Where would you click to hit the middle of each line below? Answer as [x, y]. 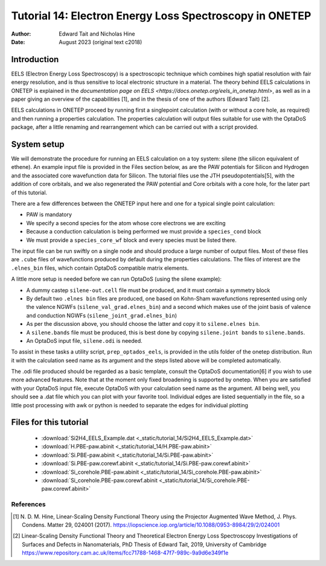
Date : [18, 42]
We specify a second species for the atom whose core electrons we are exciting [126, 223]
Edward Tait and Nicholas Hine [97, 34]
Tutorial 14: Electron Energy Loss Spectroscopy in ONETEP [161, 16]
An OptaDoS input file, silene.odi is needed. [85, 340]
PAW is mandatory [49, 215]
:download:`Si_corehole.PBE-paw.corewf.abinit [100, 480]
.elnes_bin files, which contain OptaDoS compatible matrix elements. [100, 268]
